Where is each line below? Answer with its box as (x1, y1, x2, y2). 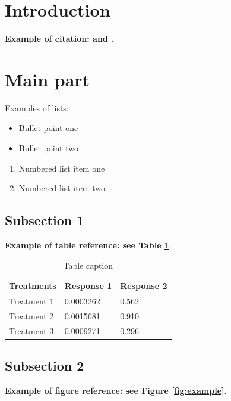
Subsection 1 (5, 211, 84, 229)
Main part (5, 67, 90, 91)
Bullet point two (18, 142, 78, 154)
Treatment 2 (9, 309, 54, 322)
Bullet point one (18, 122, 78, 134)
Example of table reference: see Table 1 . (5, 239, 172, 251)
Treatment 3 (9, 324, 54, 337)
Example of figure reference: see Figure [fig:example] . (5, 384, 227, 397)
